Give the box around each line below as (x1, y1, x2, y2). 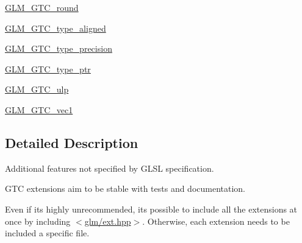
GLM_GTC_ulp (5, 83, 69, 96)
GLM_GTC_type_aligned (5, 21, 106, 34)
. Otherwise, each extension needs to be (142, 214, 290, 227)
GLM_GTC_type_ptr (5, 62, 91, 75)
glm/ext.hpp (84, 214, 131, 227)
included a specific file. (5, 227, 90, 239)
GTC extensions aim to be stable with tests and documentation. (5, 182, 246, 195)
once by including (5, 214, 71, 227)
